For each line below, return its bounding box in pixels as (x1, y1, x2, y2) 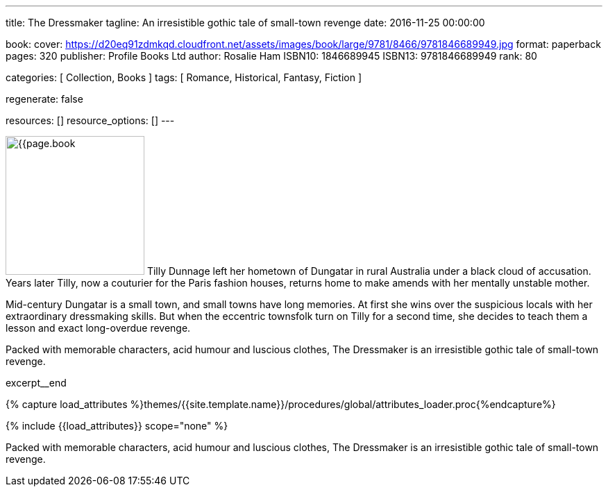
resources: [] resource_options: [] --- (6, 114, 175, 126)
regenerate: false (6, 93, 83, 105)
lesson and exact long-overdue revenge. (6, 322, 191, 334)
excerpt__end (6, 377, 67, 389)
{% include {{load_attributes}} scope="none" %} (6, 420, 228, 432)
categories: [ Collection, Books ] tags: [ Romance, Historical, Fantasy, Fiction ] (6, 71, 362, 83)
